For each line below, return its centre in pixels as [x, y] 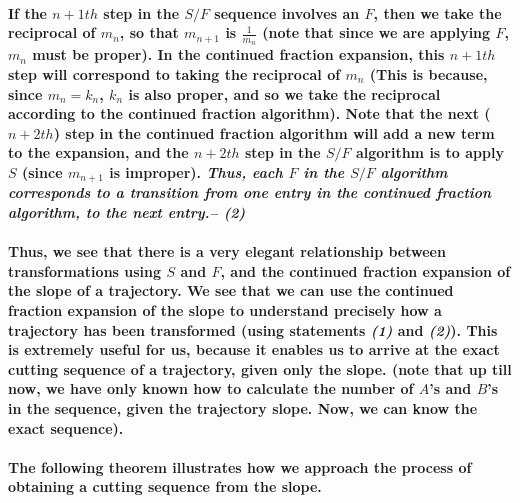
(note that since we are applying [376, 32]
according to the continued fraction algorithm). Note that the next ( [249, 113]
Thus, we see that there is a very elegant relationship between [227, 251]
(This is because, [428, 74]
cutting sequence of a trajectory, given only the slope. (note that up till [260, 368]
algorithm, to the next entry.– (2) [127, 212]
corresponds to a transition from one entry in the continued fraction [250, 192]
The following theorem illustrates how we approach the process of [240, 466]
